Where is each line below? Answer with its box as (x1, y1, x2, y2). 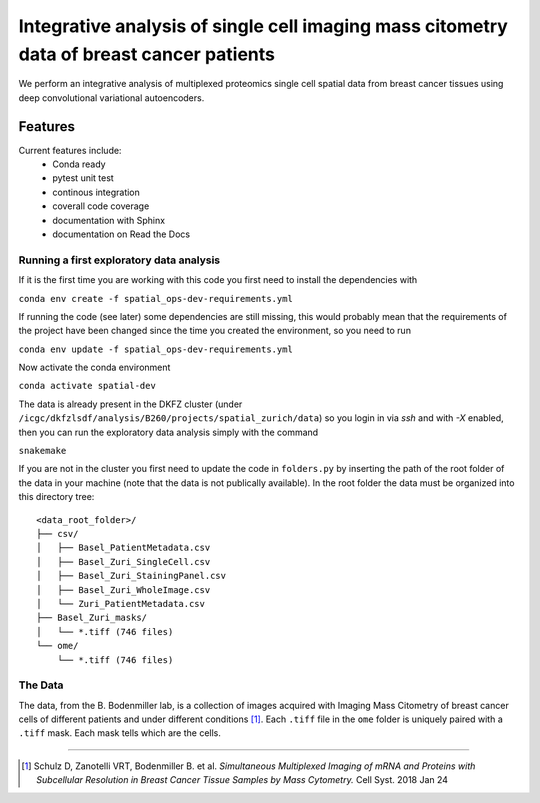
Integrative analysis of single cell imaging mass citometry (18, 15, 509, 37)
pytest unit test (52, 172, 114, 184)
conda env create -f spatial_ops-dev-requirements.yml (18, 293, 294, 304)
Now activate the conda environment (18, 361, 171, 374)
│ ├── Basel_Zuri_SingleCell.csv (36, 556, 211, 567)
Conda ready (52, 158, 106, 170)
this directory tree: (18, 491, 95, 503)
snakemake (18, 445, 67, 457)
